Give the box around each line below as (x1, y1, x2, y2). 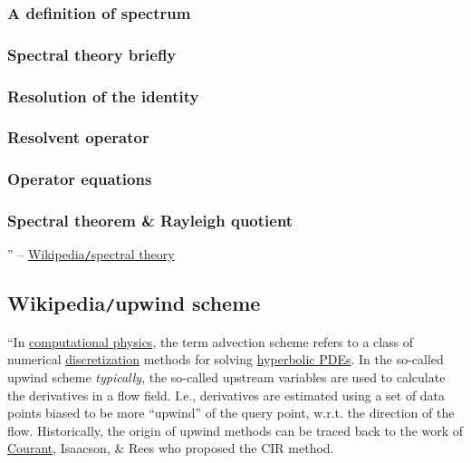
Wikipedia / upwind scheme (7, 289, 261, 317)
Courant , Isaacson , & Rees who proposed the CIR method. (7, 439, 334, 458)
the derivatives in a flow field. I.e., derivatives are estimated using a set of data (7, 385, 446, 404)
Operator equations (7, 168, 152, 190)
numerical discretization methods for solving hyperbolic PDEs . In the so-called (7, 350, 444, 369)
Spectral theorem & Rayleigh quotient (7, 209, 293, 232)
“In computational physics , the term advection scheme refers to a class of (7, 332, 414, 351)
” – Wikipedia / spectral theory (7, 245, 175, 264)
